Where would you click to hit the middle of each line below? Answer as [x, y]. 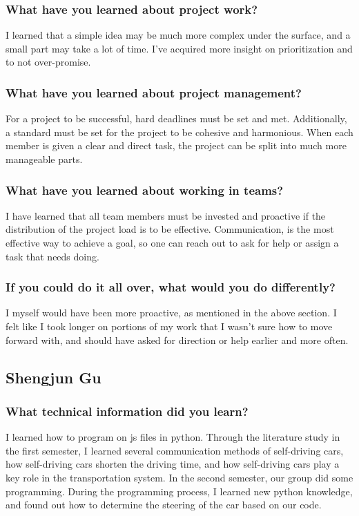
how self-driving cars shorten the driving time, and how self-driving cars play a [173, 464]
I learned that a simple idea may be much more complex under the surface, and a [178, 35]
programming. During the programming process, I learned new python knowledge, [179, 491]
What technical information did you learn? [127, 411]
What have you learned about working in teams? [145, 190]
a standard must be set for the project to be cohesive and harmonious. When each [179, 132]
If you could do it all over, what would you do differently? [171, 287]
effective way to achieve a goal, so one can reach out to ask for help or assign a [172, 242]
